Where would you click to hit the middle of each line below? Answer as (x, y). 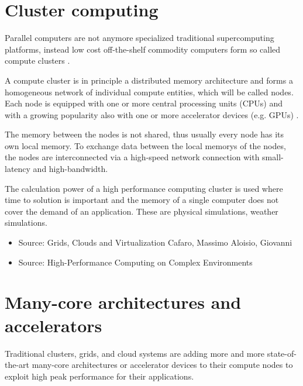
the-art (17, 365)
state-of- (282, 353)
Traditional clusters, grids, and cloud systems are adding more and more (135, 353)
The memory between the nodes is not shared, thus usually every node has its (144, 134)
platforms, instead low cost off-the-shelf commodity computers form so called (143, 49)
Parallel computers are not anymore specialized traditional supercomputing (140, 38)
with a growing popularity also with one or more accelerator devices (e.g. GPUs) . (152, 114)
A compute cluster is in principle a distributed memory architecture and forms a (149, 80)
